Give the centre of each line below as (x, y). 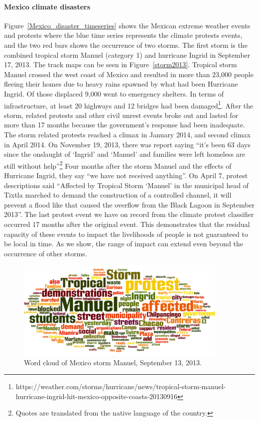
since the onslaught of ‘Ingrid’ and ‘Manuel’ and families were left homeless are (125, 154)
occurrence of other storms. (46, 253)
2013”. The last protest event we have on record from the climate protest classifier (129, 214)
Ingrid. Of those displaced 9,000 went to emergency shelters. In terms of (114, 93)
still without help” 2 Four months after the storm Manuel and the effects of (118, 165)
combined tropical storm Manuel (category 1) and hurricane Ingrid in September (127, 54)
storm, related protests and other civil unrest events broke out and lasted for (121, 115)
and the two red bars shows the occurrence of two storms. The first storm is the (126, 45)
